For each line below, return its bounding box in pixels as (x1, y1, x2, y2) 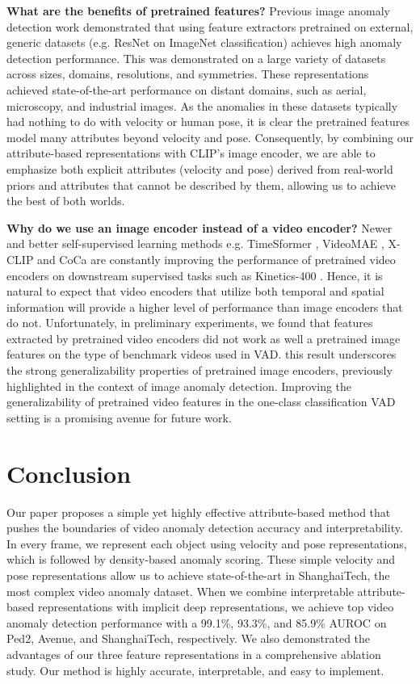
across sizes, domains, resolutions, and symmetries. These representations (6, 65, 369, 82)
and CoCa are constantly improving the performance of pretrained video (37, 250, 396, 267)
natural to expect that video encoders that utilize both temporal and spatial (6, 283, 384, 300)
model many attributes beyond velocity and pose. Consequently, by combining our (6, 128, 414, 145)
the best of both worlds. (6, 192, 125, 209)
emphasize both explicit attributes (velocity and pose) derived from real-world (6, 160, 393, 177)
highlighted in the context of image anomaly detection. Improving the (6, 377, 352, 394)
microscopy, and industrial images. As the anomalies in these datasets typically (6, 97, 398, 114)
